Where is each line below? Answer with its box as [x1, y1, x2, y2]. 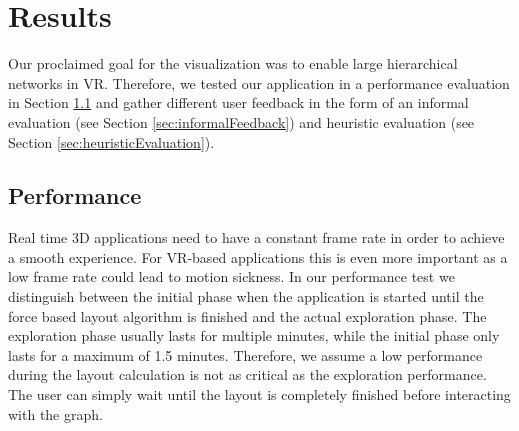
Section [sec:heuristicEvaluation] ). [8, 131, 215, 152]
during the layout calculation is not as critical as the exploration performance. [8, 364, 487, 385]
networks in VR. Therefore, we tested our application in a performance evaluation [8, 72, 510, 93]
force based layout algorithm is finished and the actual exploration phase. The [8, 305, 487, 326]
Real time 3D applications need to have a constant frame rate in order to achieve [8, 227, 505, 248]
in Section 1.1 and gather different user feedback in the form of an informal [8, 92, 469, 113]
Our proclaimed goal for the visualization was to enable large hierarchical [8, 53, 458, 74]
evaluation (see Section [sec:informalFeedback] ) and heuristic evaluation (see [8, 111, 475, 132]
